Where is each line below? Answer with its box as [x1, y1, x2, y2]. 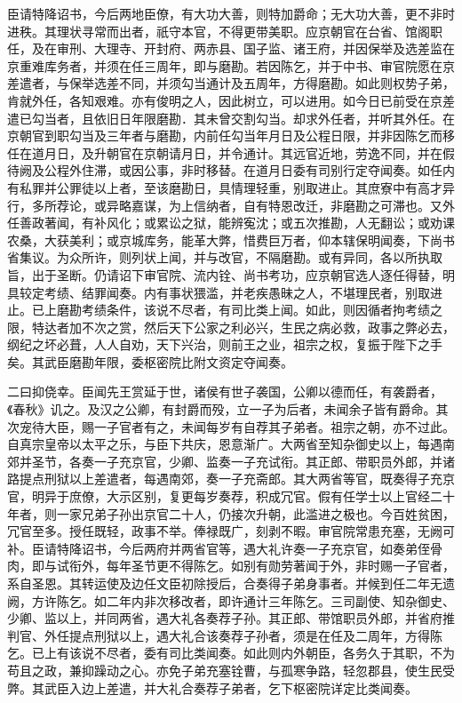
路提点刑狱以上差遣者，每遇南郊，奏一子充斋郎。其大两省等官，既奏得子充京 [7, 469, 455, 488]
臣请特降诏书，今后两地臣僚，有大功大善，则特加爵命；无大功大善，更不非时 [7, 4, 455, 22]
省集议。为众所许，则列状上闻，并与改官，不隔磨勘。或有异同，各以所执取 [7, 248, 442, 267]
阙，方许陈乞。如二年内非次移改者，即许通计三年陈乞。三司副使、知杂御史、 [7, 591, 455, 610]
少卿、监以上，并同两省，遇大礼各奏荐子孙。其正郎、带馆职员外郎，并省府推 [7, 609, 455, 627]
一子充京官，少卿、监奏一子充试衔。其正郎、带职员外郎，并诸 [93, 451, 455, 470]
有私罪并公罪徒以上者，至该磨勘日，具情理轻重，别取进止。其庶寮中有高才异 [7, 178, 455, 196]
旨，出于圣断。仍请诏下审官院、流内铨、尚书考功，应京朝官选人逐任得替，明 [7, 265, 455, 284]
